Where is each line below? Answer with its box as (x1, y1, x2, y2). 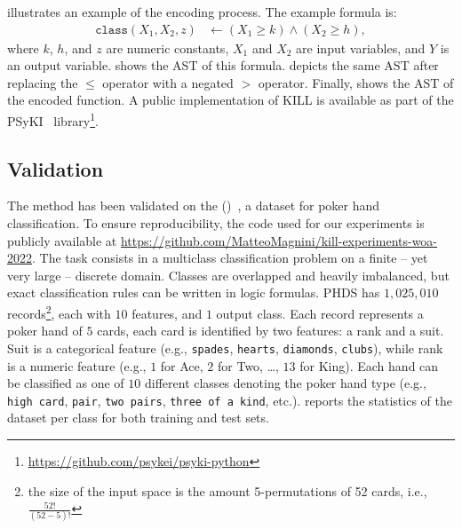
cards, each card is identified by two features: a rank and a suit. (97, 321, 444, 340)
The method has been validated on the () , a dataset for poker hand (7, 196, 380, 215)
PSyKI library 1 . (7, 109, 100, 130)
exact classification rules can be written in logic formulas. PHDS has (7, 283, 380, 302)
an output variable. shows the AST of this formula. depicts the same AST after (7, 56, 439, 75)
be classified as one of (7, 374, 124, 392)
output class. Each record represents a (216, 304, 424, 322)
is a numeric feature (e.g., (7, 356, 147, 375)
